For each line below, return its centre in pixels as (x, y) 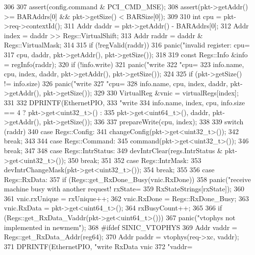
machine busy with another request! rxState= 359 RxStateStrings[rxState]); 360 (124, 189)
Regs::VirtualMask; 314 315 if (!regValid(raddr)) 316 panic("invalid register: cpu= (127, 45)
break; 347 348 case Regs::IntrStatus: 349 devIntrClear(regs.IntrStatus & (113, 150)
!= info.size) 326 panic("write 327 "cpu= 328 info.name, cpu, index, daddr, (116, 83)
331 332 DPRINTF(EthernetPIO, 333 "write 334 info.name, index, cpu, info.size (125, 102)
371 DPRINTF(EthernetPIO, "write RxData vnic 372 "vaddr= (98, 246)
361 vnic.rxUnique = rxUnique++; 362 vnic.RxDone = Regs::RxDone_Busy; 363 (127, 198)
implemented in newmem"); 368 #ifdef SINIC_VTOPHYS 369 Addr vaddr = (121, 227)
